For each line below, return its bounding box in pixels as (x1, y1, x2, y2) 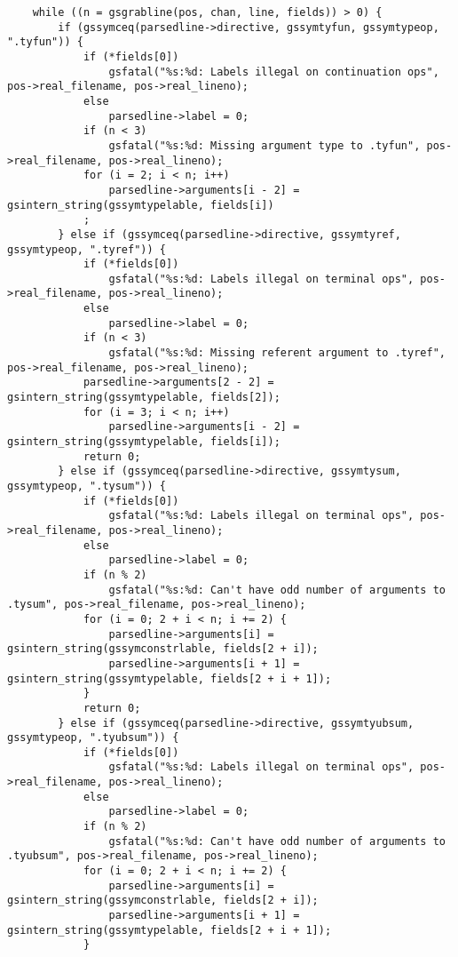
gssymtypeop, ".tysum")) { (7, 480, 166, 492)
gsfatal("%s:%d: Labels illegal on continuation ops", (108, 65, 439, 78)
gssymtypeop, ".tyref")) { (7, 243, 166, 256)
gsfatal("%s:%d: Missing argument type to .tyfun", (108, 139, 421, 152)
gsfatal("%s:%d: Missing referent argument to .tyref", (108, 347, 446, 360)
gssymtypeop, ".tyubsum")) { (7, 731, 179, 745)
